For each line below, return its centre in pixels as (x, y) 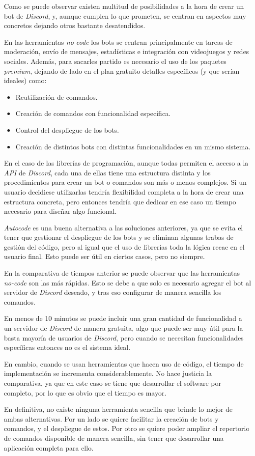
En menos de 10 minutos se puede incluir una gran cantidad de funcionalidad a (123, 318)
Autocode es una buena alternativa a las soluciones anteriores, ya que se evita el (124, 227)
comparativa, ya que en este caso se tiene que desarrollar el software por (113, 383)
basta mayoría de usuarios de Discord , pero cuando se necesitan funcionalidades (124, 337)
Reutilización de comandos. (57, 97)
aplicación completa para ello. (49, 447)
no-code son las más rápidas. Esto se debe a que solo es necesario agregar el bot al (127, 282)
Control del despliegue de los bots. (67, 129)
